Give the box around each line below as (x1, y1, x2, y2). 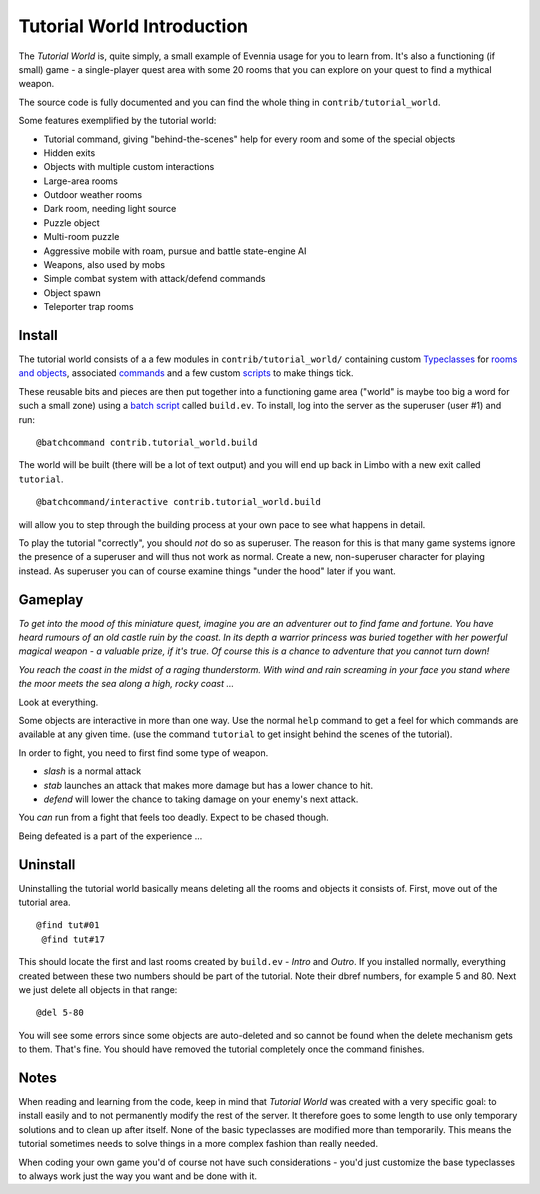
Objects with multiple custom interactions (43, 161, 215, 173)
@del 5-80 (36, 1007, 84, 1019)
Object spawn (43, 286, 102, 299)
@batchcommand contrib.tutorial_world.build (36, 437, 259, 449)
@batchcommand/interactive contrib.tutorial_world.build (36, 496, 322, 508)
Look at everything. (18, 696, 99, 708)
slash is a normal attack (43, 765, 142, 777)
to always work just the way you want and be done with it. (18, 1170, 258, 1182)
